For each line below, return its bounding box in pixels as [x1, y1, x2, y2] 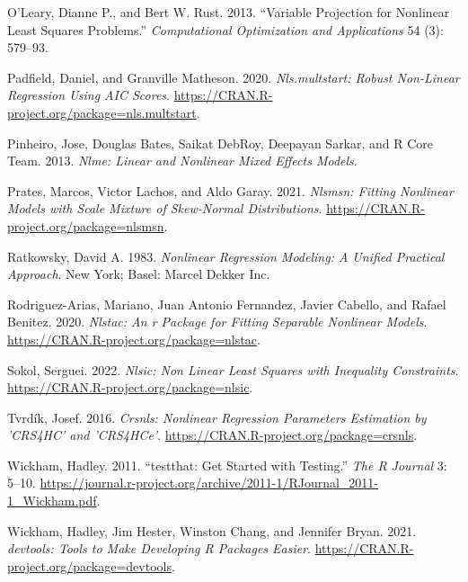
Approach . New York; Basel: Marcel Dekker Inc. [7, 264, 270, 283]
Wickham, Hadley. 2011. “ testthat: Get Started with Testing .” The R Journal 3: [7, 455, 447, 474]
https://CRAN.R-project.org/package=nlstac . [7, 329, 260, 348]
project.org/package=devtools [7, 556, 172, 575]
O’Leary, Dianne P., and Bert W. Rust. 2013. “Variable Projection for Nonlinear [7, 3, 450, 21]
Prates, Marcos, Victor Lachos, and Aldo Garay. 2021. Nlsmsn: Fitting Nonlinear [7, 181, 454, 200]
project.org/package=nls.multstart [7, 103, 197, 121]
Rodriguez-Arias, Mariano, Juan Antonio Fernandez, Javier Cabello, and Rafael [7, 294, 446, 313]
